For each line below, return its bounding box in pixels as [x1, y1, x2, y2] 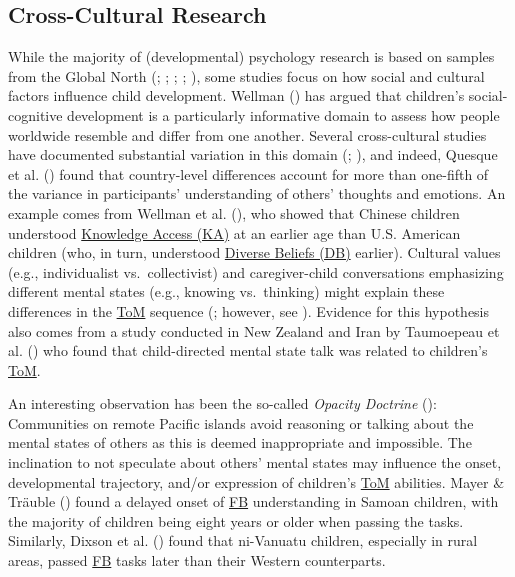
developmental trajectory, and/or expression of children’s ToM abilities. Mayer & [8, 471, 505, 492]
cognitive [8, 104, 63, 125]
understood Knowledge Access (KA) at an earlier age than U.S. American [8, 222, 461, 243]
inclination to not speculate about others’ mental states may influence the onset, [8, 452, 502, 473]
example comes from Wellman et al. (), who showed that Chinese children [8, 202, 460, 223]
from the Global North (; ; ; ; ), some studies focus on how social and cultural [8, 65, 485, 86]
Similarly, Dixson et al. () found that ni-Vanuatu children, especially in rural [8, 530, 478, 551]
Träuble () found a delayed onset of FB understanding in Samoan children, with [8, 491, 499, 512]
